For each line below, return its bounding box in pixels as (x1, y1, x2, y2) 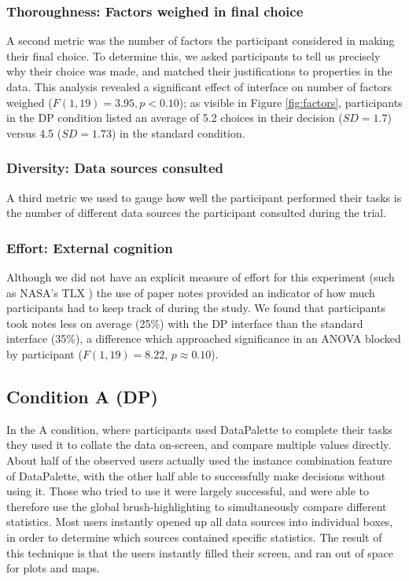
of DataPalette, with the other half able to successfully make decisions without (6, 467, 386, 484)
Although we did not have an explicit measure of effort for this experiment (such (6, 269, 395, 285)
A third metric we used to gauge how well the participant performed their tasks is (6, 189, 402, 205)
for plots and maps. (6, 560, 100, 576)
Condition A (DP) (6, 384, 158, 408)
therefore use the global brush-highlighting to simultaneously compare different (6, 498, 387, 514)
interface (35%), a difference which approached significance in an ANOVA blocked (6, 330, 401, 347)
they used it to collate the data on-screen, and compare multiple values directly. (6, 436, 392, 453)
